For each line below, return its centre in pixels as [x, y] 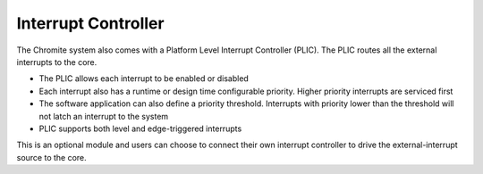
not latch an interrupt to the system [104, 116]
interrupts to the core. [57, 62]
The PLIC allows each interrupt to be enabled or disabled [144, 79]
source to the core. [51, 157]
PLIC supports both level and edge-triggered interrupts [140, 128]
